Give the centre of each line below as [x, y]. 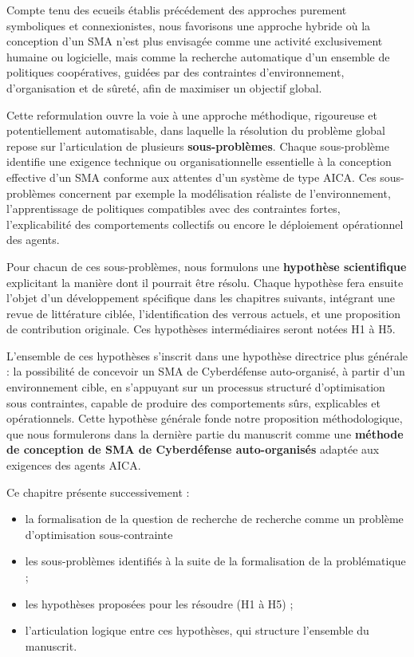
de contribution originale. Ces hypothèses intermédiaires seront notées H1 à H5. [201, 329]
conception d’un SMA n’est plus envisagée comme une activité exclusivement [195, 41]
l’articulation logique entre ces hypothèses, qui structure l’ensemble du [197, 630]
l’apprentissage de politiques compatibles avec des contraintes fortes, [173, 209]
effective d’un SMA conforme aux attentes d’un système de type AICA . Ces [191, 177]
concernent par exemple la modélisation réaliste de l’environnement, [225, 193]
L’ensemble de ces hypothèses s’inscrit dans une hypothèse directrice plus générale [207, 355]
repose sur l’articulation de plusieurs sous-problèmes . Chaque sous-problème [198, 146]
